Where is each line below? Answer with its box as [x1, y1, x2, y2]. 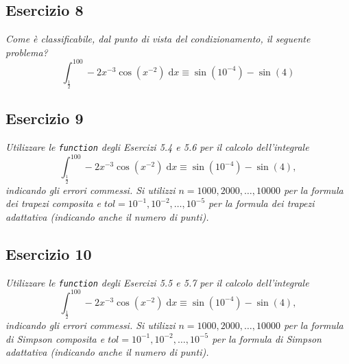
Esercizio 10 [5, 243, 92, 264]
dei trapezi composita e [5, 196, 101, 210]
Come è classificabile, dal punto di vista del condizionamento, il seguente [5, 32, 311, 46]
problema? [5, 45, 48, 59]
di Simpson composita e [5, 331, 105, 345]
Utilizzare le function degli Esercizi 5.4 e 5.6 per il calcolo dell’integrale [5, 140, 309, 154]
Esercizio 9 [5, 108, 84, 129]
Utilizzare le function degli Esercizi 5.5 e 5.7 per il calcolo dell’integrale [5, 275, 309, 289]
